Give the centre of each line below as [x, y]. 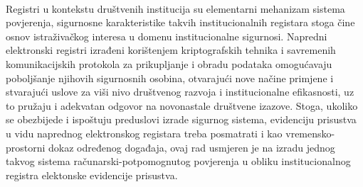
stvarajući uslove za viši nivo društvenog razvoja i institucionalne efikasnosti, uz [180, 92]
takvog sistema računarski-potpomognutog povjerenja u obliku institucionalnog [178, 161]
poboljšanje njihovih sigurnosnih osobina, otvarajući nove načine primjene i [170, 78]
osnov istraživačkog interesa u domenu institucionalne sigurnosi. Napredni [167, 36]
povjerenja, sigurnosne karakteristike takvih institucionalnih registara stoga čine [180, 22]
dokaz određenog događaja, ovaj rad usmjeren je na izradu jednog [192, 147]
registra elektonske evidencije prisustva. [92, 175]
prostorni [26, 147]
